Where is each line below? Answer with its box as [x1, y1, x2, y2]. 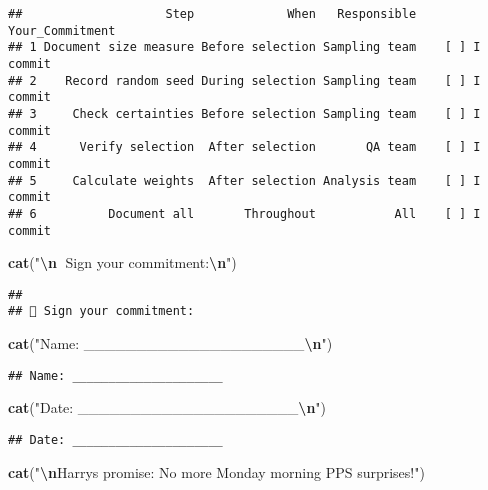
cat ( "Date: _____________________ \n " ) [8, 397, 327, 418]
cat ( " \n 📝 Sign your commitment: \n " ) [8, 252, 237, 273]
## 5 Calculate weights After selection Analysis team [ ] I [8, 173, 481, 188]
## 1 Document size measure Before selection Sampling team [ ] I [8, 40, 481, 55]
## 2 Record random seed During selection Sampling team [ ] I [8, 73, 481, 88]
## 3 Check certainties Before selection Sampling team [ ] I [8, 106, 481, 121]
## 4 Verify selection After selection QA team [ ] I [8, 140, 481, 155]
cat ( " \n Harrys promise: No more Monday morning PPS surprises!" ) [8, 461, 425, 482]
